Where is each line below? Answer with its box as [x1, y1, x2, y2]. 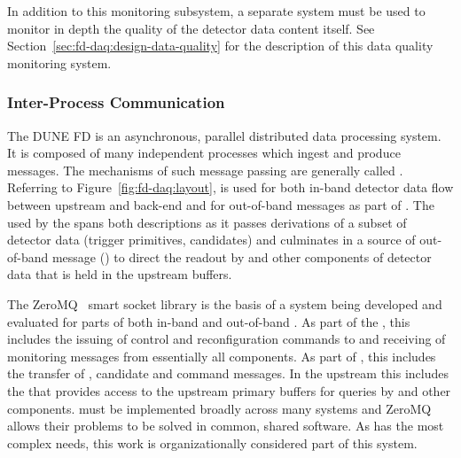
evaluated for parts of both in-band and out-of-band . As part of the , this [7, 312, 410, 330]
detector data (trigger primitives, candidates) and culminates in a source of [7, 230, 416, 249]
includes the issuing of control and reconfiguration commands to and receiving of [7, 330, 446, 348]
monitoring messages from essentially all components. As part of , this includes [7, 346, 436, 365]
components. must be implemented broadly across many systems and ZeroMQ [7, 399, 432, 417]
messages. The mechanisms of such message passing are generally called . [7, 160, 403, 179]
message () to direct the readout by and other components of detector [51, 247, 432, 266]
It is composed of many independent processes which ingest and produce [7, 144, 401, 162]
